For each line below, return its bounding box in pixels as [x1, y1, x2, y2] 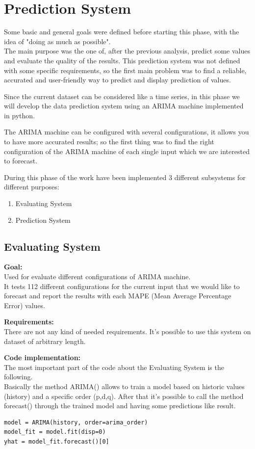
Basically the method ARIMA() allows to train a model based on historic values [4, 381, 245, 391]
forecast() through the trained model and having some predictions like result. [4, 400, 236, 411]
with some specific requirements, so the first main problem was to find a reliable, [4, 65, 247, 75]
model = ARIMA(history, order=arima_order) [4, 419, 148, 426]
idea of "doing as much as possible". [4, 36, 111, 46]
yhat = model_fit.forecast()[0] [4, 438, 109, 445]
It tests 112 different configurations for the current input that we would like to [4, 281, 240, 291]
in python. [4, 110, 35, 120]
